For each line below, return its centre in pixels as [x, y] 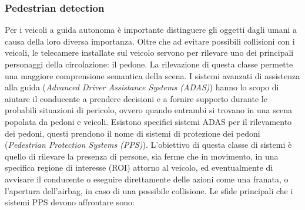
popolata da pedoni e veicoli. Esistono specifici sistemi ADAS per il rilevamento [148, 121]
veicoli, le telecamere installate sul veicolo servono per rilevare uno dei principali [149, 52]
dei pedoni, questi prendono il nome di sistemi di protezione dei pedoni [133, 133]
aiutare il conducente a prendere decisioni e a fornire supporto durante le [136, 98]
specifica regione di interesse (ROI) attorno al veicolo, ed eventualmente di [139, 167]
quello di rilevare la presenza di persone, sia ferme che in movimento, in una [142, 156]
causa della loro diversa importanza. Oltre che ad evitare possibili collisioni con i [150, 41]
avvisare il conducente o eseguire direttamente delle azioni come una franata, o [147, 179]
